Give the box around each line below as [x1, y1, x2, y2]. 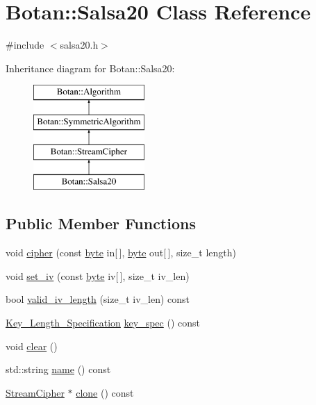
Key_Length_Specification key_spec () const [6, 315, 200, 330]
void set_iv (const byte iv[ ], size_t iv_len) [6, 268, 190, 283]
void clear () [6, 338, 58, 353]
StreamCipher [6, 385, 65, 399]
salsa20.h [60, 38, 99, 52]
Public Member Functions [6, 213, 196, 234]
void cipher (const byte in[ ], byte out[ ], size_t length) [6, 245, 236, 260]
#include [6, 38, 44, 52]
